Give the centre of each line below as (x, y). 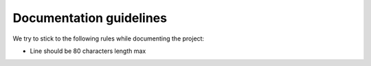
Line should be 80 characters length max (88, 51)
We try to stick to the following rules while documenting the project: (109, 38)
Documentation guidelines (90, 18)
